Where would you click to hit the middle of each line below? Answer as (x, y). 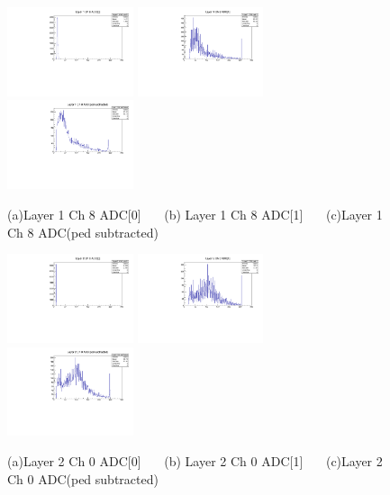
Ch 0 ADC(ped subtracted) (83, 478)
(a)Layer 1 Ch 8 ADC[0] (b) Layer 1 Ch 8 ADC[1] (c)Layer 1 (195, 214)
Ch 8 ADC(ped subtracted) (83, 232)
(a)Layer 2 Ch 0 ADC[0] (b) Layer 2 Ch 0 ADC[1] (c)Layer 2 (195, 461)
